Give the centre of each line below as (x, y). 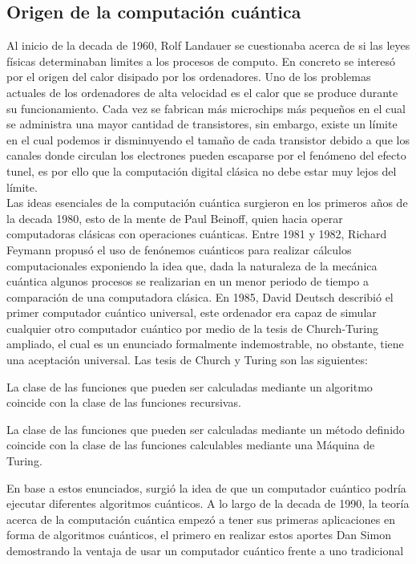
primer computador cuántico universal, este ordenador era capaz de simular (192, 312)
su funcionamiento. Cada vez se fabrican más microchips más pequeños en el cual (206, 108)
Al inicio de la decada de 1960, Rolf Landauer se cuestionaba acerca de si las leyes (208, 45)
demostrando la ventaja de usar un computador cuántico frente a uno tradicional (205, 551)
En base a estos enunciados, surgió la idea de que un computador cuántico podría (206, 487)
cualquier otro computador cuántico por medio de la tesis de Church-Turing (192, 328)
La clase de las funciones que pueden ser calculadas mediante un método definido (206, 429)
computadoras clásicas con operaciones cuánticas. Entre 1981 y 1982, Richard (197, 234)
